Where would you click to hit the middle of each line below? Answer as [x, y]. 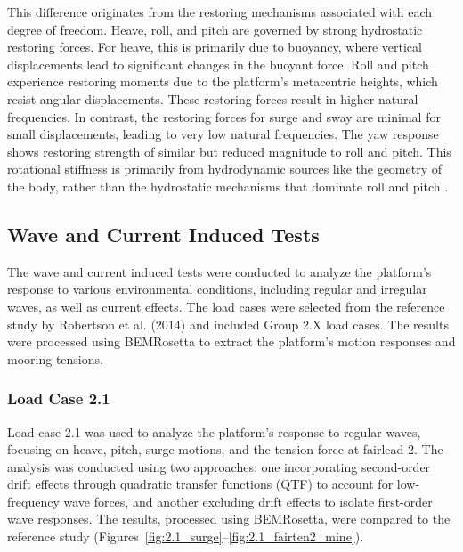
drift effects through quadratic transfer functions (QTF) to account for [200, 484]
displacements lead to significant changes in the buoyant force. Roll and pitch [218, 64]
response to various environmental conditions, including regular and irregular [217, 289]
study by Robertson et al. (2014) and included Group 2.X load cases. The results [228, 324]
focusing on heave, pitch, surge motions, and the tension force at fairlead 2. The [225, 449]
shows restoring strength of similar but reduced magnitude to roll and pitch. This [229, 151]
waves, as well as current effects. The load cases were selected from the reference [226, 306]
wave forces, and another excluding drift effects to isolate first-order [248, 501]
